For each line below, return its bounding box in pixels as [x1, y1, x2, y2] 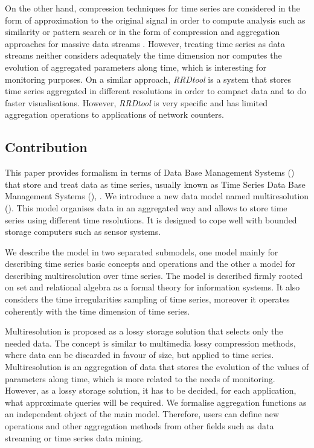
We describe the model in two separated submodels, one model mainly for [5, 245, 278, 258]
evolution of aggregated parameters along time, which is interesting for [5, 60, 266, 73]
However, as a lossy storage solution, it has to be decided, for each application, [5, 384, 296, 397]
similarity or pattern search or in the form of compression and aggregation [5, 25, 280, 38]
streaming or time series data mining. [5, 431, 143, 444]
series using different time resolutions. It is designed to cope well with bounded [5, 213, 297, 226]
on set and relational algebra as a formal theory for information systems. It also [5, 281, 300, 293]
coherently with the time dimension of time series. [5, 304, 190, 317]
